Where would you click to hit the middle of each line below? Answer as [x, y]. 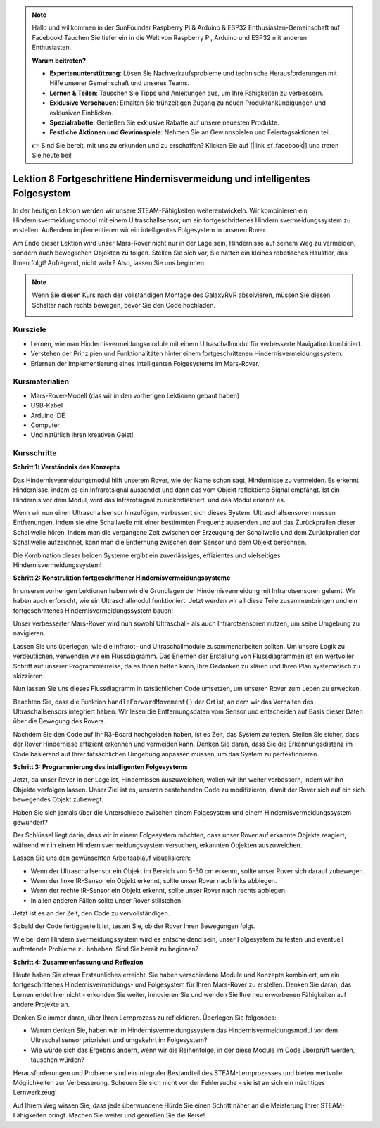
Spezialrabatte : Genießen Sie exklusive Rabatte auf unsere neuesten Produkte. [164, 122]
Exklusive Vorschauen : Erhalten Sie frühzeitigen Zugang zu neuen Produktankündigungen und [188, 103]
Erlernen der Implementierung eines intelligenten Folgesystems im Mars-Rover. [145, 363]
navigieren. [29, 633]
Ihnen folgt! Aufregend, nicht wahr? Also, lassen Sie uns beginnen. [109, 262]
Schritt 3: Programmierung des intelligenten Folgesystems [100, 767]
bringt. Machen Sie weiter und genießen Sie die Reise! [127, 1115]
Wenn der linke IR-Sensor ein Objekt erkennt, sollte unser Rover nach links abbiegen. [154, 880]
